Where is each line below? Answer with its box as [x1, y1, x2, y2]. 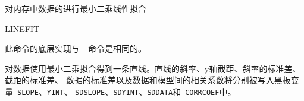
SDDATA [147, 88, 173, 97]
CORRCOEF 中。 [185, 85, 236, 97]
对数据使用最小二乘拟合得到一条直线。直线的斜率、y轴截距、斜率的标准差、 [5, 62, 301, 74]
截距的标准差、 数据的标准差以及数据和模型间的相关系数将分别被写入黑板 [5, 74, 291, 86]
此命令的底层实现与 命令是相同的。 [5, 42, 146, 55]
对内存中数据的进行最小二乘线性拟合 [5, 2, 146, 14]
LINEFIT [5, 22, 40, 34]
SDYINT [113, 88, 139, 97]
